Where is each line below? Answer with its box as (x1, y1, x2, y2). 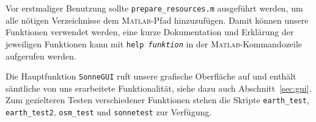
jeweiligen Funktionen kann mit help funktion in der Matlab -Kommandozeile (6, 37, 303, 50)
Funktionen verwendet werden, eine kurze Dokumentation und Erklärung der (6, 25, 294, 38)
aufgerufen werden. (6, 49, 76, 62)
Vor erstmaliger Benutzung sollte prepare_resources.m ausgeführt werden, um (6, 2, 303, 14)
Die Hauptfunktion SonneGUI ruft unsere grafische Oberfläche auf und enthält (6, 70, 296, 83)
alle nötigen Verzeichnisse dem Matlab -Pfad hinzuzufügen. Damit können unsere (6, 13, 309, 26)
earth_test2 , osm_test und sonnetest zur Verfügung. (6, 106, 212, 118)
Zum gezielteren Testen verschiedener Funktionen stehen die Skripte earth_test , (6, 93, 309, 106)
